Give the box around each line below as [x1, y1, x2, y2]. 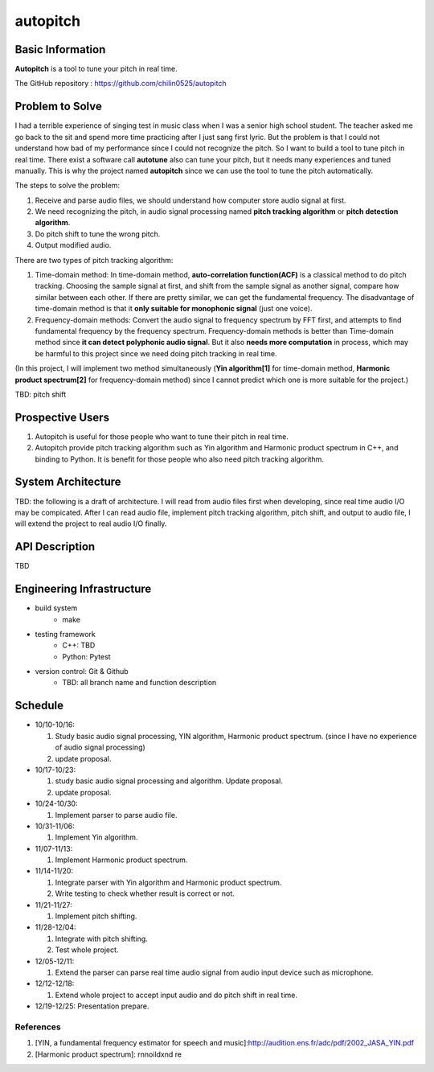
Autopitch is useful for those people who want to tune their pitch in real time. [35, 431, 289, 442]
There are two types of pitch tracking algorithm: [14, 255, 174, 265]
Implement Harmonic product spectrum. [55, 855, 188, 865]
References [14, 1021, 61, 1033]
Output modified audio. [35, 240, 112, 250]
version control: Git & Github [35, 667, 129, 676]
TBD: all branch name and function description [62, 678, 217, 688]
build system [35, 603, 78, 613]
